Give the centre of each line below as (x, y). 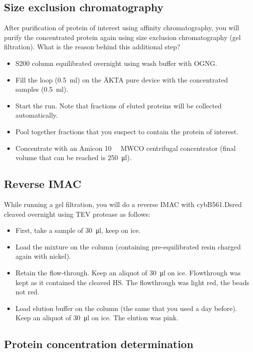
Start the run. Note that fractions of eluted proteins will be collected (118, 105)
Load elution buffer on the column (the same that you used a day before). (126, 308)
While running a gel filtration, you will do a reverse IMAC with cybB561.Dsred (123, 204)
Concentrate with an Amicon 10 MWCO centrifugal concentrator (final (126, 148)
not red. (27, 292)
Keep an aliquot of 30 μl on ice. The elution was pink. (97, 318)
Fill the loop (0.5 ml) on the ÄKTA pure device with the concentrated (122, 79)
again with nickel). (43, 256)
